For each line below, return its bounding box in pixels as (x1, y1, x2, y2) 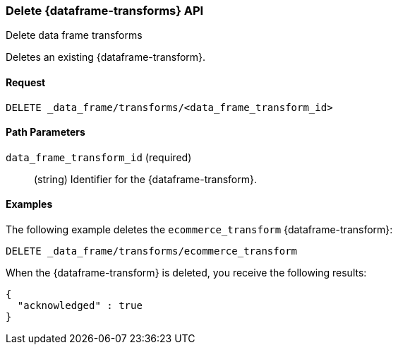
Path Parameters (6, 126, 85, 139)
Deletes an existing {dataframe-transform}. (6, 51, 206, 64)
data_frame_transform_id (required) (6, 151, 192, 163)
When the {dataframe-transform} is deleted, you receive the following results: (6, 267, 367, 279)
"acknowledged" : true (17, 300, 143, 312)
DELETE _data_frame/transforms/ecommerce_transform (6, 245, 298, 257)
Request (6, 76, 46, 88)
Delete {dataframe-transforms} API (6, 4, 204, 18)
